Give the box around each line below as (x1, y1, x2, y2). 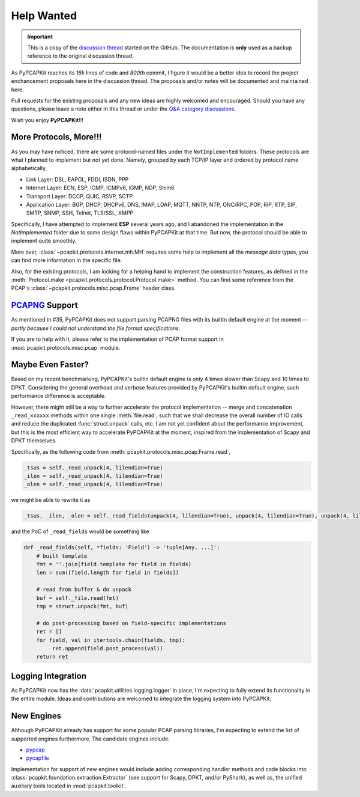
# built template (36, 552, 88, 559)
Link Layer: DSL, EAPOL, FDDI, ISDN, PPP (26, 176, 129, 183)
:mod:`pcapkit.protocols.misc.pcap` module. (11, 344, 121, 351)
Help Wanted (11, 9, 77, 22)
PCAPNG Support (11, 301, 78, 311)
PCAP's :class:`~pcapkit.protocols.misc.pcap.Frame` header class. (11, 284, 176, 292)
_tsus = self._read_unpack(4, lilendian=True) (23, 464, 163, 471)
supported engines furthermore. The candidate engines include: (11, 735, 170, 742)
